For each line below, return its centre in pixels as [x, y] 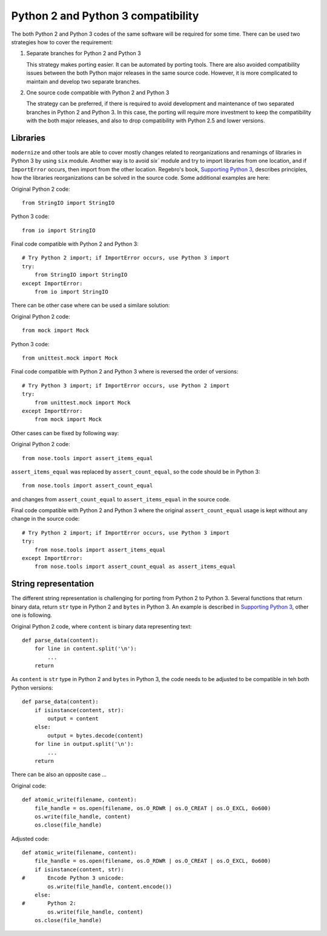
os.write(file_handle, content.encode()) [110, 886]
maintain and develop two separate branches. [84, 81]
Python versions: [32, 688]
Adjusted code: [30, 839]
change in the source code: [45, 519]
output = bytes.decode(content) [95, 735]
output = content [73, 719]
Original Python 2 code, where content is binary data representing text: [101, 626]
